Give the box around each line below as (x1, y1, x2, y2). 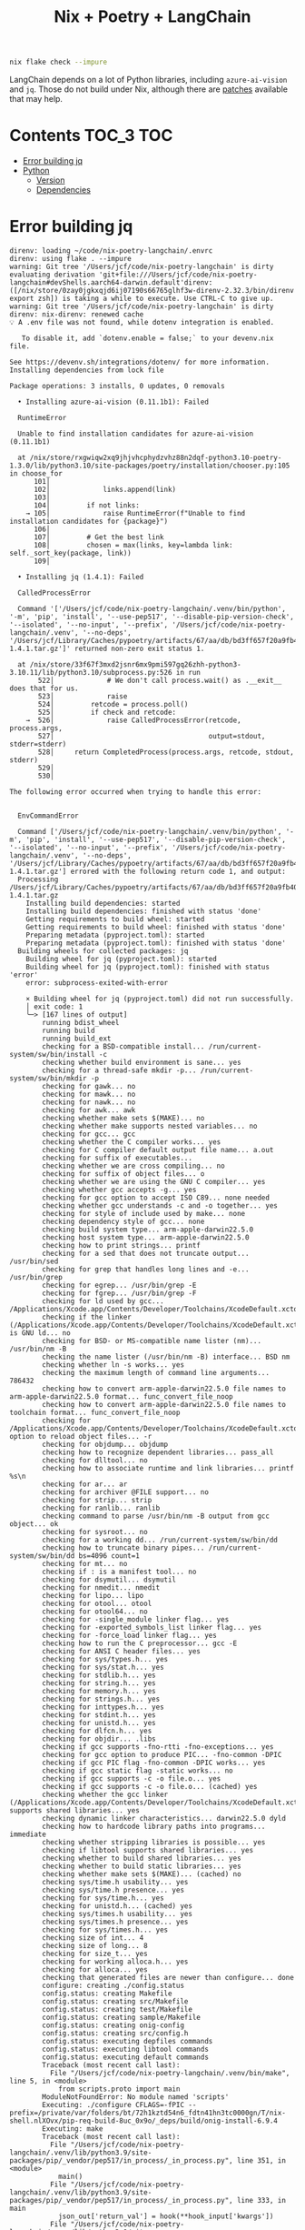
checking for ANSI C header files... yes (42, 1646, 202, 1656)
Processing (17, 875, 59, 884)
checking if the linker (42, 1312, 132, 1321)
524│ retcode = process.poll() (37, 699, 189, 708)
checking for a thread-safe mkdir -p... (42, 1066, 197, 1075)
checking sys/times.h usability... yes (42, 1909, 193, 1918)
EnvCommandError (17, 811, 79, 820)
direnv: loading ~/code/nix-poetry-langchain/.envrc (9, 246, 213, 256)
